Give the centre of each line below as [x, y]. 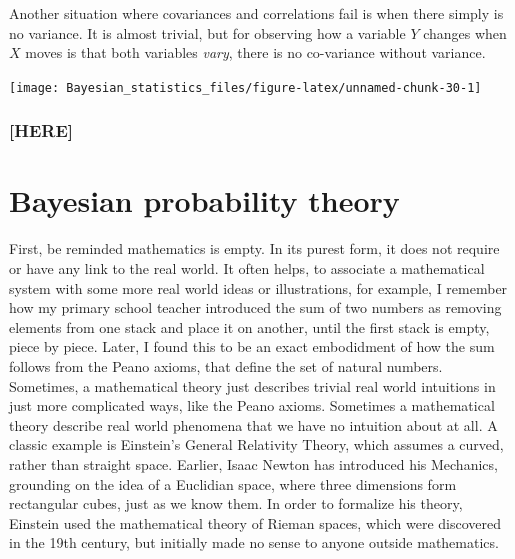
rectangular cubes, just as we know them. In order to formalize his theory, [236, 503]
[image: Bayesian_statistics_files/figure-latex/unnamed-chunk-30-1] [245, 87]
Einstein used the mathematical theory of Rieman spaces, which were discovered [255, 522]
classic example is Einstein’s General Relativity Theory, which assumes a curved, [256, 444]
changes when [465, 32]
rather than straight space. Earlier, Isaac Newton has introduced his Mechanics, [253, 463]
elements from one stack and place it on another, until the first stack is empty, [249, 326]
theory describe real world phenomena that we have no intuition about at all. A [253, 424]
